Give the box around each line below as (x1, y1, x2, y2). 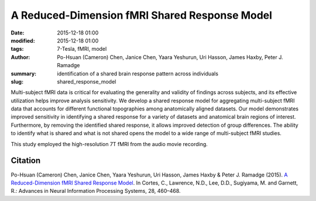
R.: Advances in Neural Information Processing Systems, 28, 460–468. (11, 188, 181, 195)
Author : (11, 53, 30, 61)
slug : (11, 78, 23, 85)
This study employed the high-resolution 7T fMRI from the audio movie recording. (11, 140, 208, 147)
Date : (11, 29, 25, 36)
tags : (11, 46, 24, 53)
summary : (11, 70, 37, 77)
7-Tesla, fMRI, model (57, 46, 107, 53)
